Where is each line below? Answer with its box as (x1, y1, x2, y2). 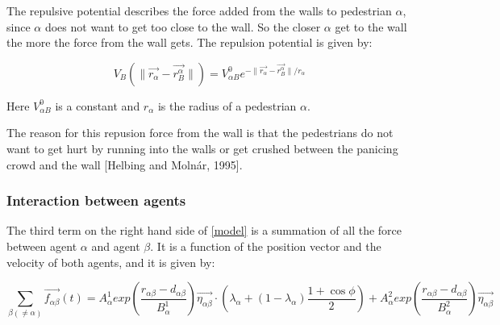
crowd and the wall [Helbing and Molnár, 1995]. (6, 156, 243, 173)
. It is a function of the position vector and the (150, 237, 381, 254)
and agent (91, 237, 140, 254)
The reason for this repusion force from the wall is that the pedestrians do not (6, 124, 394, 141)
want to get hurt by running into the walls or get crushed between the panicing (6, 140, 398, 156)
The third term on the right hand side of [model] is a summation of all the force (6, 222, 402, 239)
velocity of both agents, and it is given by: (6, 253, 215, 270)
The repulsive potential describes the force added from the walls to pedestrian (6, 2, 392, 19)
